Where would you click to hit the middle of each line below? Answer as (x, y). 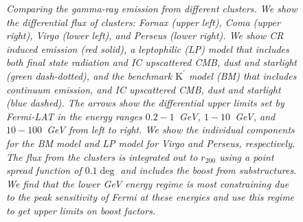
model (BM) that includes (243, 75)
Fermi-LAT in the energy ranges (74, 116)
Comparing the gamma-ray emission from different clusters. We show (152, 8)
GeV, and (255, 116)
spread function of (44, 170)
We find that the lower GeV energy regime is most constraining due (148, 183)
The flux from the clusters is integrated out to (102, 156)
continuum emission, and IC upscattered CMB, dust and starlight (144, 89)
